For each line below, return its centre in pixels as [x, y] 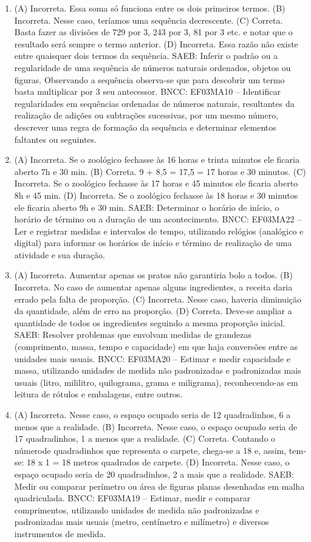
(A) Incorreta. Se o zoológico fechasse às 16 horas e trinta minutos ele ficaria [157, 160]
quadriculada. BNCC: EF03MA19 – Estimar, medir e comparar [132, 498]
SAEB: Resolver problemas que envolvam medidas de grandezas [133, 334]
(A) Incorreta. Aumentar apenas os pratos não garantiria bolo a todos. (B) [153, 275]
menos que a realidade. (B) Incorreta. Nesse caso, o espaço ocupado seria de [156, 426]
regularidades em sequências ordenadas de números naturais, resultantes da [154, 103]
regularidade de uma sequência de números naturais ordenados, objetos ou [152, 67]
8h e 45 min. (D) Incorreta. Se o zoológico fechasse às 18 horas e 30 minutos [156, 195]
